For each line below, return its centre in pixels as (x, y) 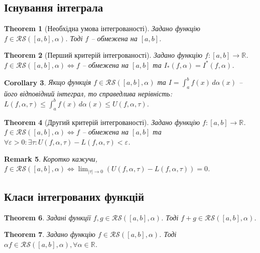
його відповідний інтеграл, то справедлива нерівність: (88, 93)
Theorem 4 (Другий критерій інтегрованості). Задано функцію (102, 122)
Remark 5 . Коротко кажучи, (51, 158)
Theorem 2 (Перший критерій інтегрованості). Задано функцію (103, 55)
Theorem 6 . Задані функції (47, 217)
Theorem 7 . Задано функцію (50, 234)
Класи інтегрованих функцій (74, 197)
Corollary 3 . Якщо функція (48, 82)
